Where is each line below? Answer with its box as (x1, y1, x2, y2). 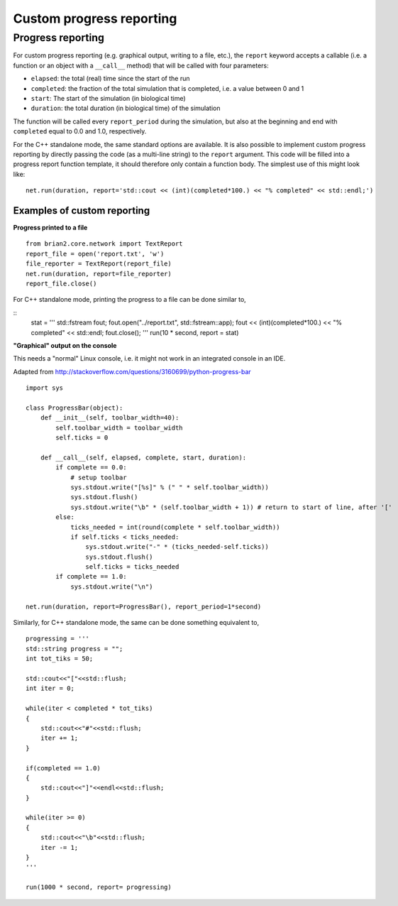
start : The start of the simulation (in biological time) (31, 94, 186, 102)
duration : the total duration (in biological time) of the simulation (31, 104, 221, 113)
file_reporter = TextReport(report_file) (26, 260, 172, 268)
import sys (26, 384, 64, 392)
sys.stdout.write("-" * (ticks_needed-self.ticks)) (85, 543, 269, 551)
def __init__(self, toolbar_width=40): (40, 414, 179, 422)
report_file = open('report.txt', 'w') (26, 249, 165, 258)
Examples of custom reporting (13, 204, 150, 217)
